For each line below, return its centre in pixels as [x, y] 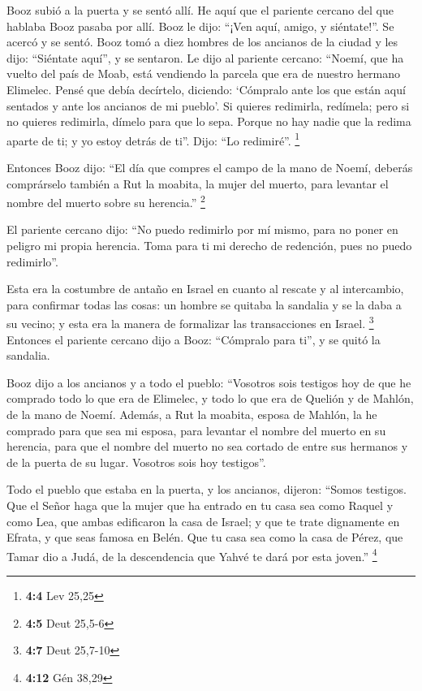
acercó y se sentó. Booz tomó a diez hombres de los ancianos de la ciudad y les [202, 42]
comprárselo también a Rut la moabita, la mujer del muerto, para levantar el [198, 183]
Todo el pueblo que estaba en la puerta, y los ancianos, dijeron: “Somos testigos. [207, 489]
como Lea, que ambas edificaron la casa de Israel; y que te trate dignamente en [203, 521]
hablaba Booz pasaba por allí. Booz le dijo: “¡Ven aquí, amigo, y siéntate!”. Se [200, 26]
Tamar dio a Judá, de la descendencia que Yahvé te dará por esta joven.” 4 [192, 555]
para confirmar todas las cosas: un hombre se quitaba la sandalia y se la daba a [204, 304]
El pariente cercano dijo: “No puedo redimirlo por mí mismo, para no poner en [202, 229]
